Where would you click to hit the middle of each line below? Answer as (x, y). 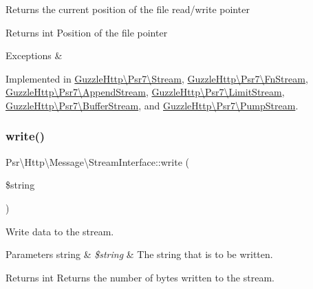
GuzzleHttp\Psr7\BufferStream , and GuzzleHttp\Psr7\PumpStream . (152, 105)
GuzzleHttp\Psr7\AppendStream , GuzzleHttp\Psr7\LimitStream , (145, 92)
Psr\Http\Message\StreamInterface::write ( (97, 161)
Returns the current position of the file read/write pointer (128, 9)
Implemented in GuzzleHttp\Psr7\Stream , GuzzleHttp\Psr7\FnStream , (157, 78)
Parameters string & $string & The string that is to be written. (139, 254)
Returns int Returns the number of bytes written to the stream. (140, 277)
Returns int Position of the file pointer (87, 32)
